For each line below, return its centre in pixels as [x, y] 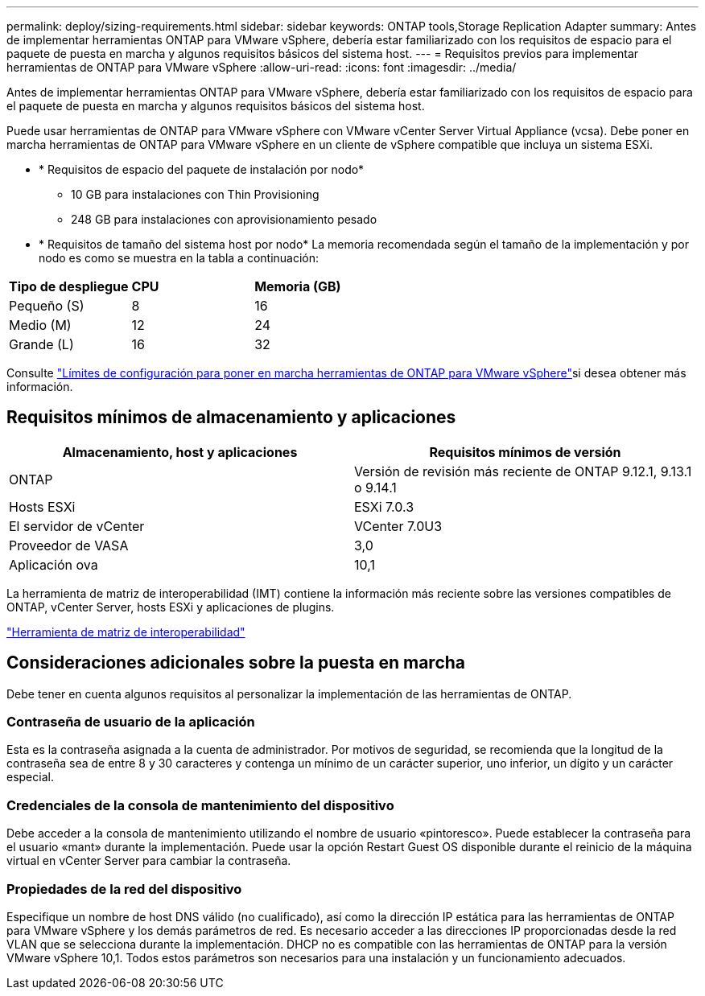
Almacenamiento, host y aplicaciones [180, 452]
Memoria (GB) [298, 286]
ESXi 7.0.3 [384, 506]
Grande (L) [41, 344]
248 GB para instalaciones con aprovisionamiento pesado [224, 219]
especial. [30, 777]
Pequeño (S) [47, 306]
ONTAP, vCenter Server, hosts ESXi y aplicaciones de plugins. [171, 607]
